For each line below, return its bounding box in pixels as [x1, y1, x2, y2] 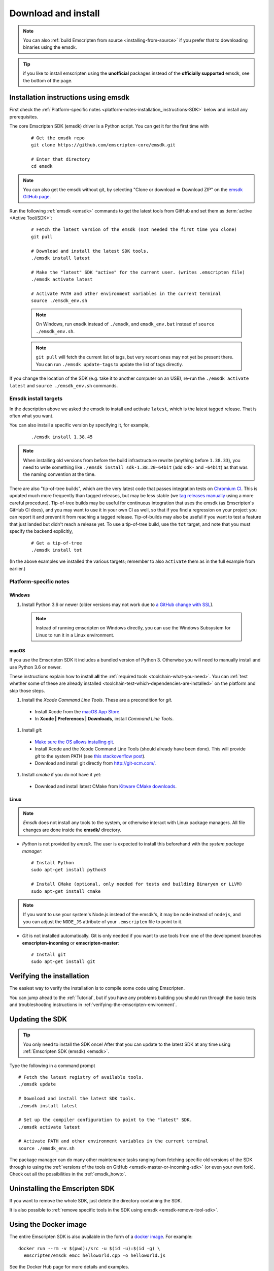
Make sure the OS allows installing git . [35, 739, 115, 745]
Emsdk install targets [9, 395, 63, 402]
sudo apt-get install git [31, 959, 96, 964]
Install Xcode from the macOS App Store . [35, 708, 121, 714]
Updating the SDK [9, 1015, 67, 1023]
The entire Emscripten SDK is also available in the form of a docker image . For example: [9, 1233, 193, 1240]
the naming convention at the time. [23, 471, 96, 477]
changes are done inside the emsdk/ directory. [23, 827, 121, 833]
